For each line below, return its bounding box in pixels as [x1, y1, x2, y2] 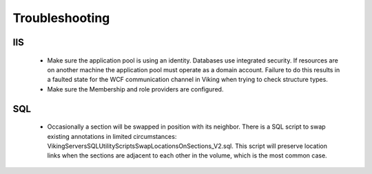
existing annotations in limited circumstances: [47, 132, 177, 140]
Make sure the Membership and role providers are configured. [47, 85, 224, 93]
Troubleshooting [12, 10, 110, 25]
